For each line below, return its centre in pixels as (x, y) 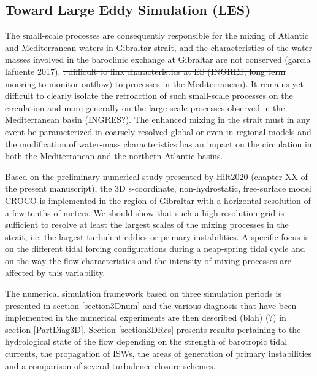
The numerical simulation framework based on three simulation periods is (143, 293)
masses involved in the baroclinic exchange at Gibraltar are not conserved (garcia (158, 59)
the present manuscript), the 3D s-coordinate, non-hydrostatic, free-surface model (158, 188)
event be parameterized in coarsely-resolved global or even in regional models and (158, 131)
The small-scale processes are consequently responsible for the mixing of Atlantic (157, 35)
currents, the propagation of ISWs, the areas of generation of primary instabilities (158, 354)
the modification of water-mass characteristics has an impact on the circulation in (158, 143)
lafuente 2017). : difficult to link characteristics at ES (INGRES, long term (145, 71)
